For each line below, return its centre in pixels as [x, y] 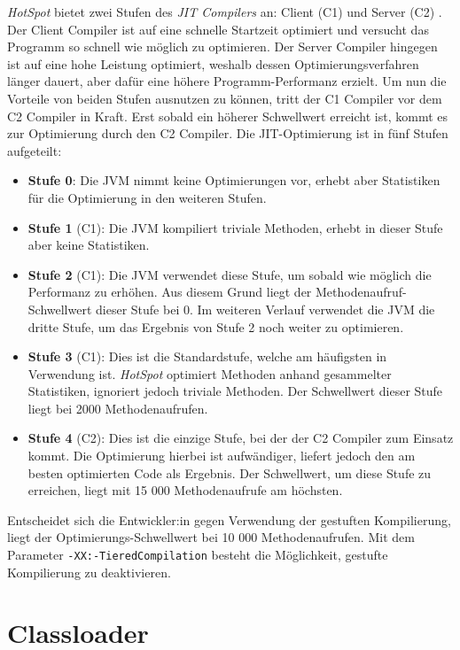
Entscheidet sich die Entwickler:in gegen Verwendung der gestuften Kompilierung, [229, 519]
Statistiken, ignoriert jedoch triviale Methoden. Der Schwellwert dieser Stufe [235, 391]
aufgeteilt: [35, 150]
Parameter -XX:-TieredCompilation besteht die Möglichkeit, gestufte [198, 555]
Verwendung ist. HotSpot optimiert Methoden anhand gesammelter [210, 373]
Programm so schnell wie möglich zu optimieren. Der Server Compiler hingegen [222, 46]
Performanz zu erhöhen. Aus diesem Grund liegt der [170, 292]
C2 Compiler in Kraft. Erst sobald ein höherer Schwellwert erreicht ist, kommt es [227, 116]
